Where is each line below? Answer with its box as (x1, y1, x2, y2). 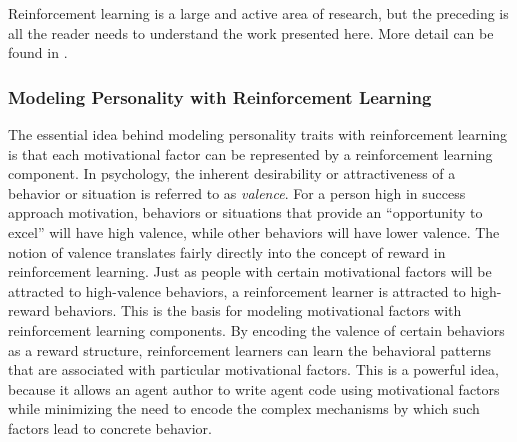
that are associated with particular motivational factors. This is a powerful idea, (8, 359, 499, 380)
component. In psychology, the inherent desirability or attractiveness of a (8, 163, 456, 184)
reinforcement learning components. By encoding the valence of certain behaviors (8, 319, 505, 340)
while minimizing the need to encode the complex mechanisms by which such (8, 398, 480, 419)
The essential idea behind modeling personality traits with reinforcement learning (8, 124, 508, 144)
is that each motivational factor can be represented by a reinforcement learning (8, 143, 493, 164)
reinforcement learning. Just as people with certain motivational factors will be (8, 261, 492, 282)
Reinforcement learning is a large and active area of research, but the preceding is (8, 3, 509, 23)
